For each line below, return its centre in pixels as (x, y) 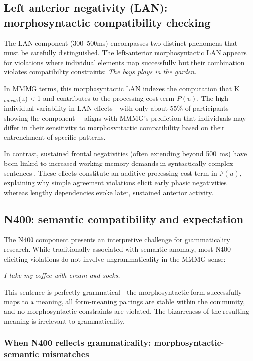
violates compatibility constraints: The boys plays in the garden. (100, 72)
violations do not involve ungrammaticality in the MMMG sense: (128, 258)
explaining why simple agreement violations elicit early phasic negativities (115, 182)
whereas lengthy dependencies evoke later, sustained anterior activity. (109, 192)
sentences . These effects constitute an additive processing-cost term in (111, 173)
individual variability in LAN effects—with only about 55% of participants (116, 108)
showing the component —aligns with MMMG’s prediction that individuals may (125, 117)
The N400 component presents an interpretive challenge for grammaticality (117, 239)
